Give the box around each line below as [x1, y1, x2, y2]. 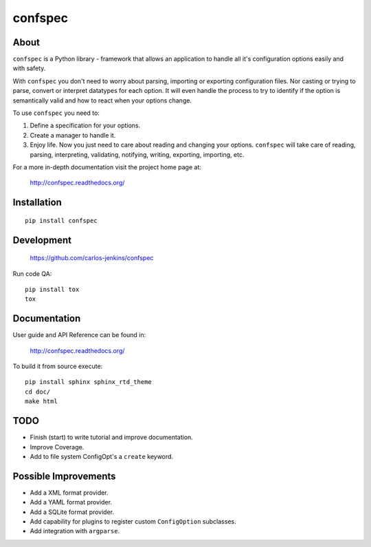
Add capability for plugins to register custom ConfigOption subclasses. [30, 517, 236, 526]
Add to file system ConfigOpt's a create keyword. [30, 452, 174, 460]
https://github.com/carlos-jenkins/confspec [30, 254, 154, 262]
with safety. [12, 64, 46, 72]
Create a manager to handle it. [30, 131, 116, 139]
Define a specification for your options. [30, 121, 141, 130]
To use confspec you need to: [12, 109, 100, 117]
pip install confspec [25, 217, 98, 224]
